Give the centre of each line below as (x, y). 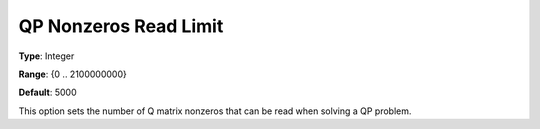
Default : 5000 (47, 92)
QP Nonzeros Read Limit (121, 26)
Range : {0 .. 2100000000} (72, 74)
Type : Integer (46, 56)
